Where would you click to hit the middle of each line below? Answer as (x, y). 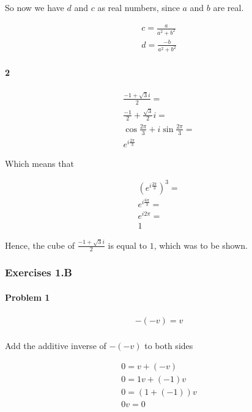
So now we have (35, 7)
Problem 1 (28, 297)
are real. (228, 7)
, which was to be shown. (201, 245)
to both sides (169, 346)
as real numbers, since (139, 7)
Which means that (39, 163)
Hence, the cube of (40, 245)
